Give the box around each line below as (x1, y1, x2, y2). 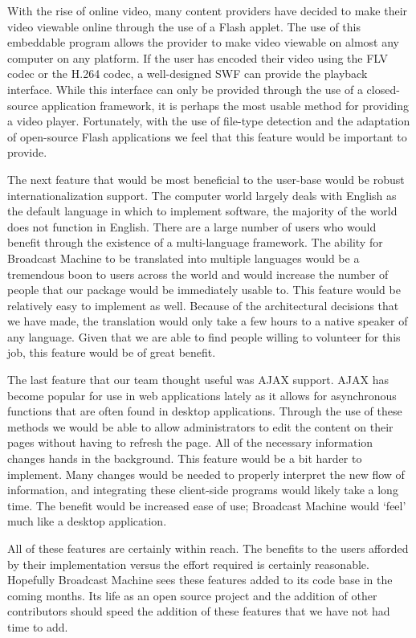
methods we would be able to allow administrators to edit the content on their (7, 418, 394, 435)
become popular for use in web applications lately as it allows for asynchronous (7, 386, 397, 403)
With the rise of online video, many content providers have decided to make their (7, 2, 408, 18)
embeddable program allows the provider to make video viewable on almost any (7, 34, 399, 51)
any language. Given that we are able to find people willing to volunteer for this (7, 328, 401, 345)
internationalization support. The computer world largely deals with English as (7, 186, 397, 203)
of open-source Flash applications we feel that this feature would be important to (7, 128, 407, 145)
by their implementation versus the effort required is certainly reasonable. (7, 555, 369, 572)
